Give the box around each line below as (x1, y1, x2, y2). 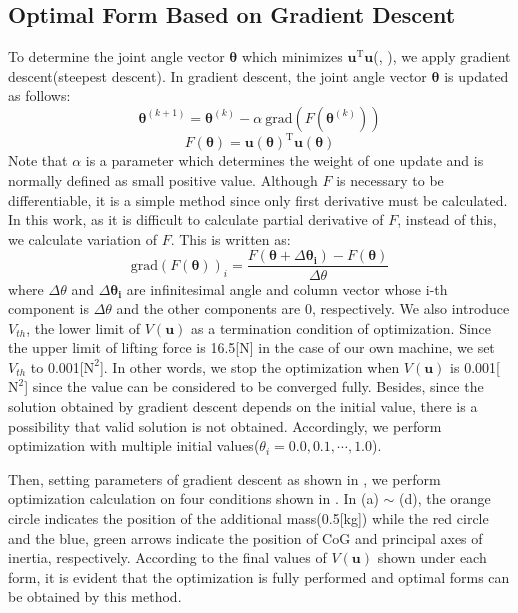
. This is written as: (170, 228, 291, 249)
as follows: (8, 85, 71, 106)
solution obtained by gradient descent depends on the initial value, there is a (8, 396, 478, 417)
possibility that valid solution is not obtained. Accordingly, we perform (8, 415, 442, 436)
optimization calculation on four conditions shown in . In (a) (8, 488, 379, 509)
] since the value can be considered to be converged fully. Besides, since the (24, 376, 484, 397)
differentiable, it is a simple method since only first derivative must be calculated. (8, 189, 508, 210)
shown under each (377, 547, 487, 568)
